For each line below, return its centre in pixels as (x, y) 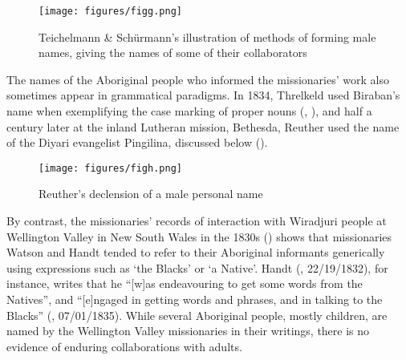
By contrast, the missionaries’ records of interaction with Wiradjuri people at (197, 221)
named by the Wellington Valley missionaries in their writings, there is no (188, 331)
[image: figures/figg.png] (110, 11)
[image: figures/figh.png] (110, 168)
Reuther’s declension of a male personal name (151, 194)
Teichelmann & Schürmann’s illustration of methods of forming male (207, 36)
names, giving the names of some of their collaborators (173, 53)
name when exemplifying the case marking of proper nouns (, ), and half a (189, 111)
